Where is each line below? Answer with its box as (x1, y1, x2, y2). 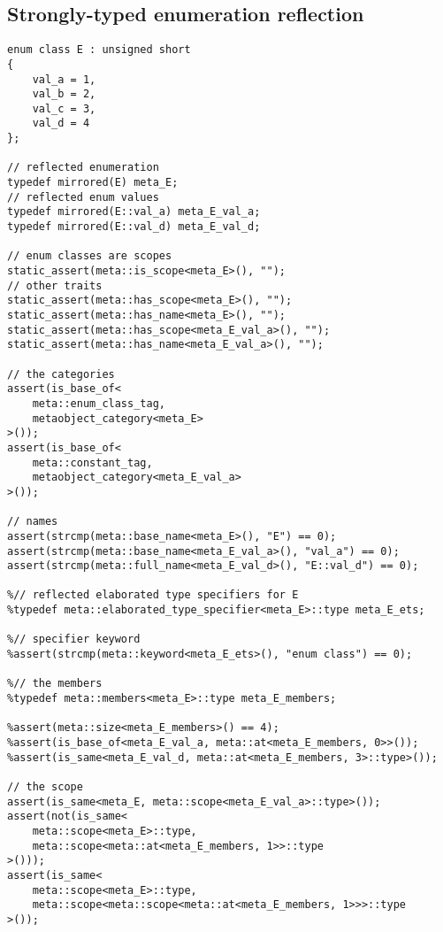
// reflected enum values (7, 190, 159, 204)
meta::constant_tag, (32, 456, 153, 469)
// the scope (7, 781, 83, 794)
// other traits (7, 279, 103, 292)
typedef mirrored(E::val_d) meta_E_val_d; (7, 220, 261, 234)
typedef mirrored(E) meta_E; (7, 176, 179, 189)
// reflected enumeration (7, 161, 159, 174)
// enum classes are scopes (7, 250, 172, 263)
